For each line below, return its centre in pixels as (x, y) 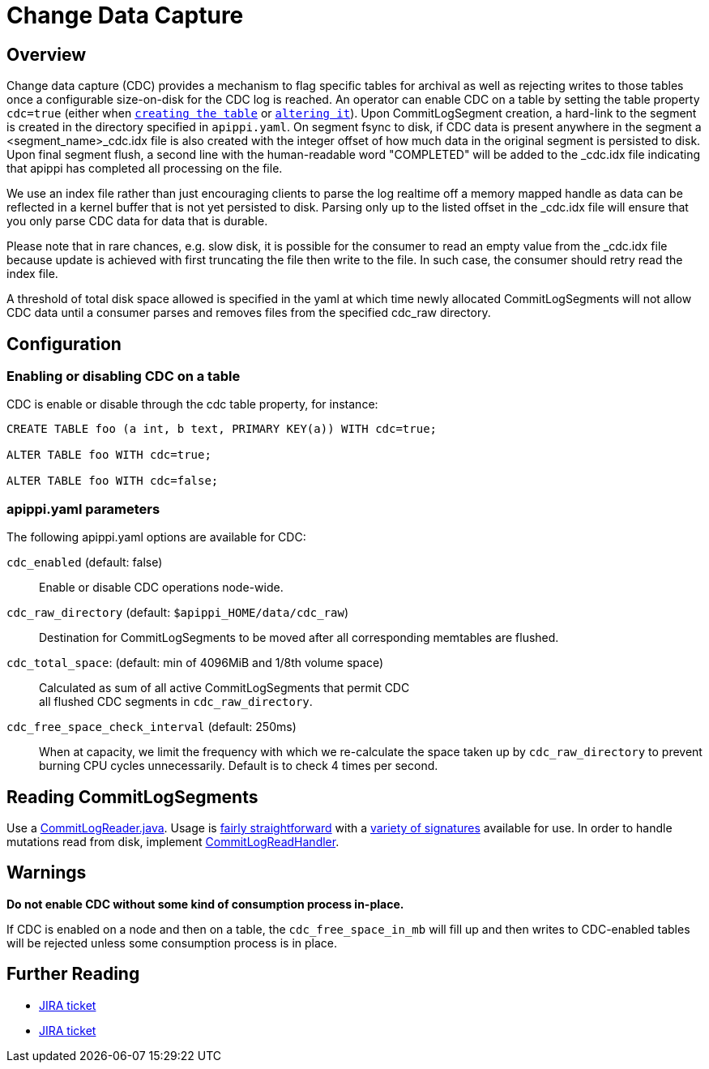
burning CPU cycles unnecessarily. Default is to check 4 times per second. (239, 766)
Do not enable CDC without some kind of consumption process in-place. (205, 904)
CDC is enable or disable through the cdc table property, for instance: (192, 404)
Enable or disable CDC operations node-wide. (161, 588)
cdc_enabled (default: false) (85, 562)
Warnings (47, 873)
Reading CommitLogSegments (132, 797)
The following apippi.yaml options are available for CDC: (156, 537)
